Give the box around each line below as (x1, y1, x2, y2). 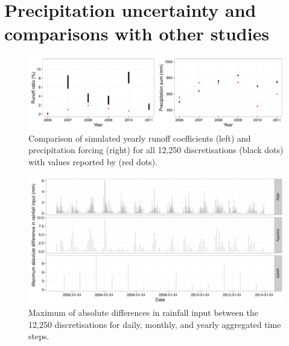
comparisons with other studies (4, 21, 270, 46)
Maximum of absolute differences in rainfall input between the (28, 306, 258, 319)
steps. (28, 330, 49, 342)
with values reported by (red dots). (28, 156, 158, 168)
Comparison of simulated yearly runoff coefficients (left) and (28, 131, 251, 144)
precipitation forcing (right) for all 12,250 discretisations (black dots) (28, 143, 284, 156)
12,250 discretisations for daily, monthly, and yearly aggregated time (28, 318, 281, 330)
